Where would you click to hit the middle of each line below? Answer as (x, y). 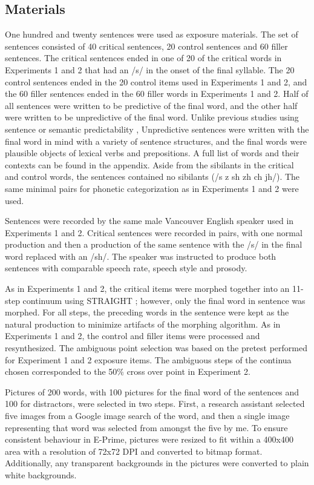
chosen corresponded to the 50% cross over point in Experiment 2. (128, 371)
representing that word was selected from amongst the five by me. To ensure (146, 427)
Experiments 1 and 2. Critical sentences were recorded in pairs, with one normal (154, 232)
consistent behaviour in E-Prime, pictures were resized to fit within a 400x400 (149, 439)
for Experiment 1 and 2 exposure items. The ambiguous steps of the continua (148, 359)
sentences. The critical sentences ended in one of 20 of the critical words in (143, 58)
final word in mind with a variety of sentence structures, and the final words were (156, 141)
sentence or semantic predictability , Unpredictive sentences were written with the (157, 129)
